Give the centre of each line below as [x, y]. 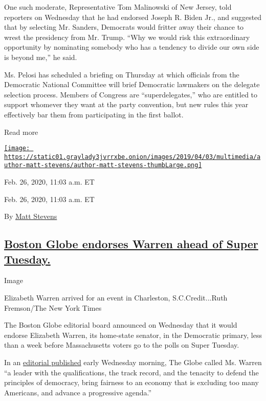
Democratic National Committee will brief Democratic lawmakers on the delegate [132, 84]
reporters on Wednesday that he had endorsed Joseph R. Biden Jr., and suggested [133, 17]
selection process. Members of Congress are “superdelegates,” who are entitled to [131, 94]
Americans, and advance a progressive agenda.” [78, 392]
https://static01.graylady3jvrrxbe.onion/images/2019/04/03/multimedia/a [132, 157]
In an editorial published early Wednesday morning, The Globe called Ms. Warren [133, 362]
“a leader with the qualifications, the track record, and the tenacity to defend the [131, 372]
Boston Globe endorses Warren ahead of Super [131, 244]
